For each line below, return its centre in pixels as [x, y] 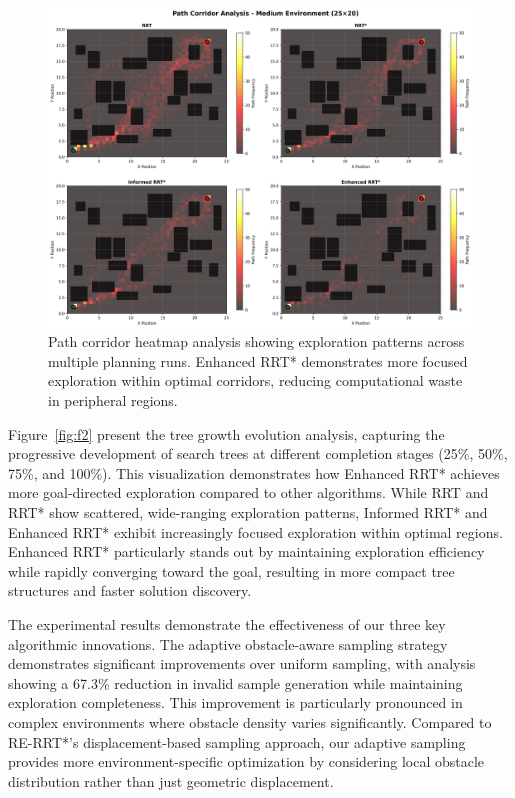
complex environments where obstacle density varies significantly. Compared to [250, 721]
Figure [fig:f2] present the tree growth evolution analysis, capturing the [226, 433]
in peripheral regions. [113, 400]
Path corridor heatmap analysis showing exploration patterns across [256, 341]
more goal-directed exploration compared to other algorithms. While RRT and [248, 492]
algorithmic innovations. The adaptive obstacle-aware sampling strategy [228, 643]
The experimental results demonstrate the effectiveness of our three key [227, 623]
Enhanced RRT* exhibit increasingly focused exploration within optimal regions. [255, 531]
